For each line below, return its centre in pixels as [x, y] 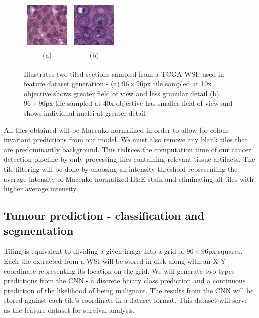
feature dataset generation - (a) [72, 84]
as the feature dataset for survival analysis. [70, 309]
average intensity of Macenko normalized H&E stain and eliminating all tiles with [129, 178]
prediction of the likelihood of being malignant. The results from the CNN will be [129, 290]
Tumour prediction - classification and [104, 215]
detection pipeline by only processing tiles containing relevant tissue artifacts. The [129, 159]
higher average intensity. [41, 188]
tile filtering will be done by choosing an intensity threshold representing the [121, 169]
